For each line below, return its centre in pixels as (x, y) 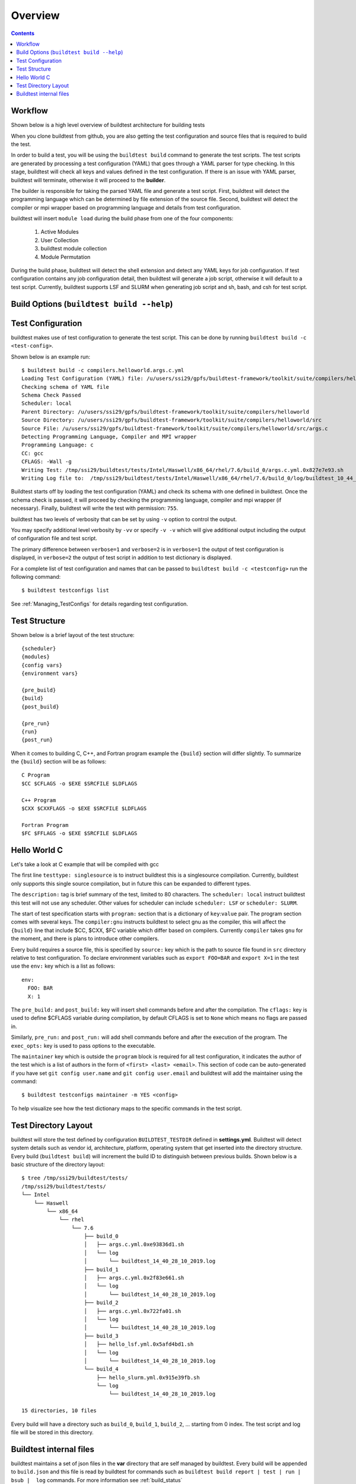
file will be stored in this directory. (53, 1432)
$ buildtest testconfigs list (66, 590)
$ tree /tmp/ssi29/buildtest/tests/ (75, 1178)
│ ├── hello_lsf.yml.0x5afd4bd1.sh (139, 1344)
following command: (36, 576)
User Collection (60, 240)
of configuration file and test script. (54, 538)
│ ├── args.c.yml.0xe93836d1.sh (134, 1244)
